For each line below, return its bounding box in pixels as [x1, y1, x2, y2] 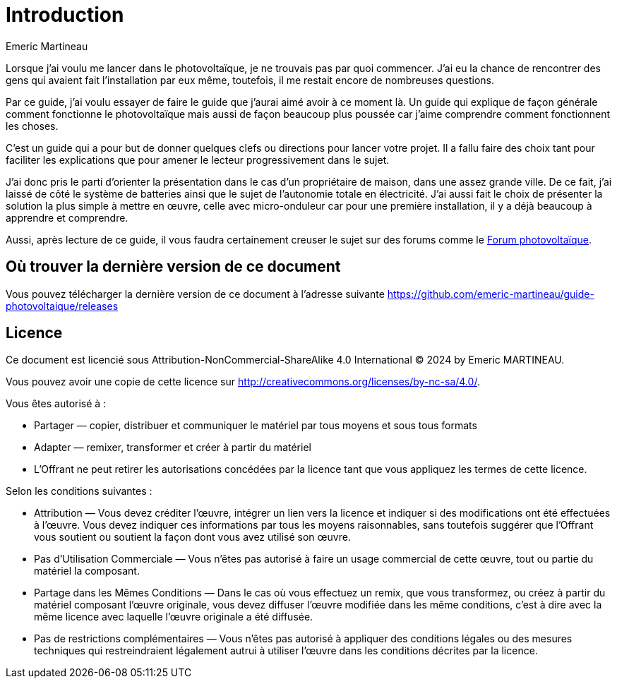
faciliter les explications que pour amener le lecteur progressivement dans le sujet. [6, 153, 390, 166]
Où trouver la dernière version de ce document [6, 258, 341, 276]
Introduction [6, 3, 124, 27]
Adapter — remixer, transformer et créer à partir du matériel [34, 441, 311, 454]
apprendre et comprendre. [6, 211, 128, 224]
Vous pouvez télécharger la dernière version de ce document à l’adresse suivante [6, 287, 385, 300]
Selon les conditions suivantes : [6, 485, 152, 498]
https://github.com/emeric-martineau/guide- [387, 287, 594, 300]
